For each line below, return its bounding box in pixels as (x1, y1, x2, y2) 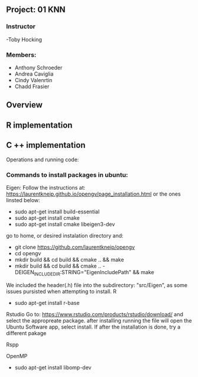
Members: (6, 50, 37, 58)
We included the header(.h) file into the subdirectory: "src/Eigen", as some (6, 281, 188, 288)
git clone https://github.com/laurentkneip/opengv (14, 243, 135, 251)
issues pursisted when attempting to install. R (6, 288, 117, 295)
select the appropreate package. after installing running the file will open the (6, 317, 192, 324)
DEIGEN (14, 268, 34, 275)
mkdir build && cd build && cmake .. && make (14, 256, 124, 263)
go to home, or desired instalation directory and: (6, 232, 124, 239)
